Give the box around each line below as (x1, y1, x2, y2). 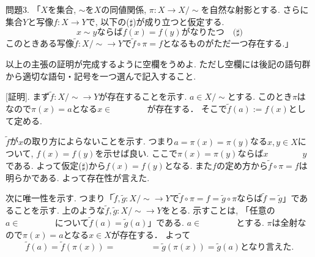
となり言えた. (240, 243, 294, 252)
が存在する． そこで (147, 102, 228, 115)
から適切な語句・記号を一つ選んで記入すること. (6, 69, 196, 82)
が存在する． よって (111, 228, 191, 240)
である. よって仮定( (6, 159, 82, 172)
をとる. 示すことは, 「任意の (161, 204, 275, 217)
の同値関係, (101, 3, 147, 15)
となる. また (164, 159, 213, 172)
